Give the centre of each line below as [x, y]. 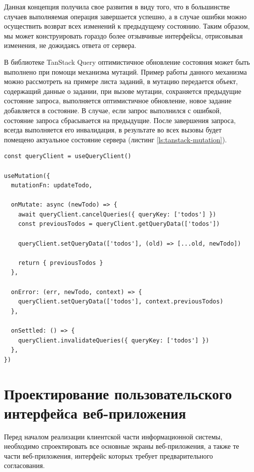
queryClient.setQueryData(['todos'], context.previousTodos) [121, 302]
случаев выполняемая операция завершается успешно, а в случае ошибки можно [126, 16]
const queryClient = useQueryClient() [68, 156]
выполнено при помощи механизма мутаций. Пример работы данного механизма [126, 71]
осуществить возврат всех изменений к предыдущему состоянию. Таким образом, [127, 26]
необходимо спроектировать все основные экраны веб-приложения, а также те [122, 446]
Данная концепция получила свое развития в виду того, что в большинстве [117, 6]
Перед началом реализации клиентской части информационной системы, [113, 436]
